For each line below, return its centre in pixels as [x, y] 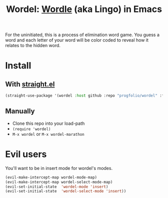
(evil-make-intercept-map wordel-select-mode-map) [59, 182]
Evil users [26, 154]
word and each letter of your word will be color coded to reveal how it [77, 40]
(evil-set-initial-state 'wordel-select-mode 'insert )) [66, 191]
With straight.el [30, 84]
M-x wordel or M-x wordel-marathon [48, 134]
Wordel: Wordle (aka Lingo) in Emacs [84, 9]
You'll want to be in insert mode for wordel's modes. [59, 168]
